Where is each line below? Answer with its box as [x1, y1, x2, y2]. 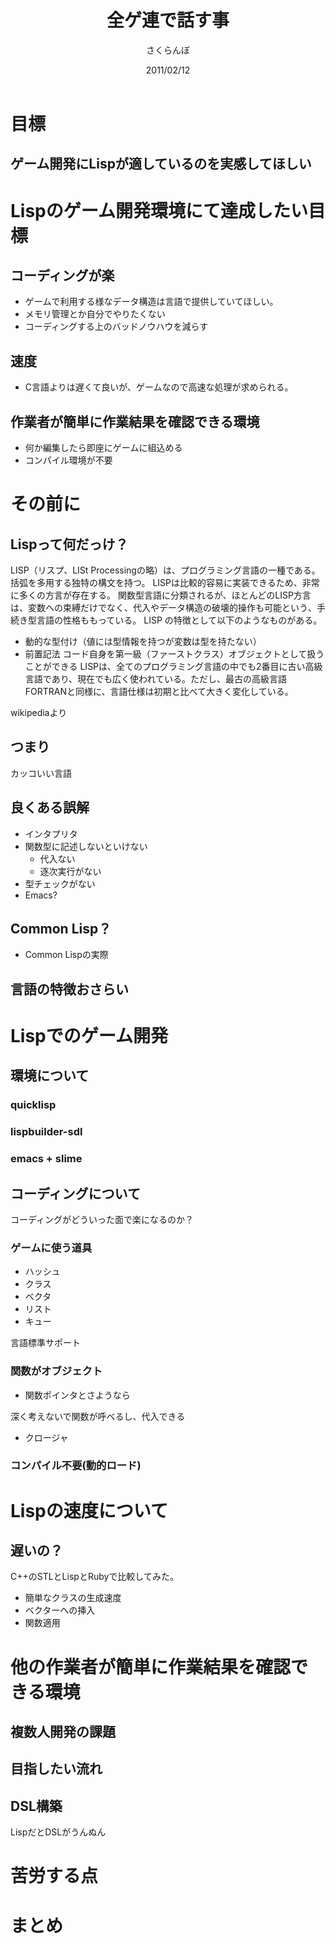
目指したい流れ [10, 1761, 103, 1778]
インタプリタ [24, 827, 78, 840]
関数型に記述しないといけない [24, 840, 148, 852]
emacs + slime [10, 1152, 83, 1166]
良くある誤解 [10, 799, 90, 816]
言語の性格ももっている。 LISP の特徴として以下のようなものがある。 [36, 614, 323, 626]
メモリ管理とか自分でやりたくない [24, 308, 166, 320]
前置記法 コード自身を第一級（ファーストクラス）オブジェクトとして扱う [24, 647, 325, 660]
